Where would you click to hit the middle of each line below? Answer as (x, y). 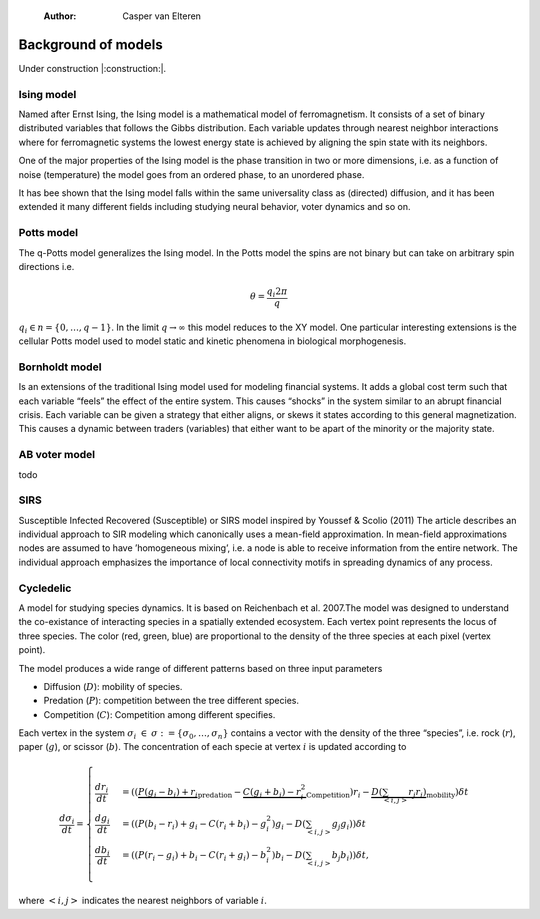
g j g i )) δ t (349, 825)
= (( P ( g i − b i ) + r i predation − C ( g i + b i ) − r (211, 793)
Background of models (91, 44)
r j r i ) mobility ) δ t (438, 793)
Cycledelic (45, 588)
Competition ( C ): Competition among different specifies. (159, 714)
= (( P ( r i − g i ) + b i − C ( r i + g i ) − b (194, 856)
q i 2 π (277, 292)
